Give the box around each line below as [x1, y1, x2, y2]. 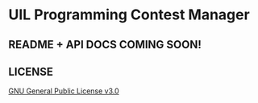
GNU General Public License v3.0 [8, 86, 119, 96]
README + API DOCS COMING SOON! [8, 38, 202, 51]
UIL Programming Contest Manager [8, 6, 250, 24]
